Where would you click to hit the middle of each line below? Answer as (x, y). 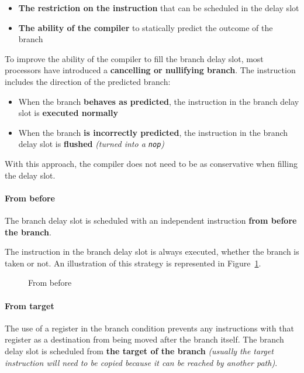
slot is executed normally (68, 113)
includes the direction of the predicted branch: (88, 81)
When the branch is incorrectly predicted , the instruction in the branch (153, 132)
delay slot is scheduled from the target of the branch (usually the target (139, 350)
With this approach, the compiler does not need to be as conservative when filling (151, 163)
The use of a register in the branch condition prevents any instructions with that (149, 328)
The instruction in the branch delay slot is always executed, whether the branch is (152, 251)
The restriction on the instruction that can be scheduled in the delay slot (159, 8)
